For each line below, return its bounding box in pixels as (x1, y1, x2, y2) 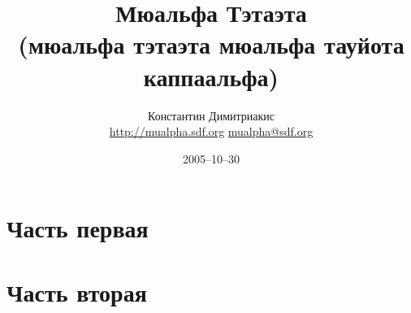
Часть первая (6, 211, 149, 245)
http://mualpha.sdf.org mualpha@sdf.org (109, 123, 314, 140)
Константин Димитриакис (147, 107, 275, 124)
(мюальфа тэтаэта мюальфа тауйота (18, 28, 405, 61)
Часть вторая (6, 275, 147, 308)
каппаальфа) (143, 59, 279, 93)
